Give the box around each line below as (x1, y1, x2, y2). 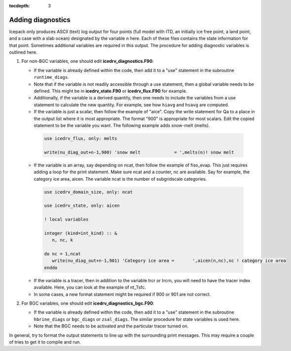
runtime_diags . (34, 74, 69, 80)
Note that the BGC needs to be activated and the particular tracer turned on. (34, 323, 189, 329)
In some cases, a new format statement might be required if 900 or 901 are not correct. (34, 291, 211, 297)
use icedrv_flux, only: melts (44, 135, 117, 141)
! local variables (44, 217, 89, 223)
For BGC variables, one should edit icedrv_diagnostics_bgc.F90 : (21, 300, 154, 306)
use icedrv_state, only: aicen (44, 203, 120, 209)
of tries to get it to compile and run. (9, 339, 81, 345)
